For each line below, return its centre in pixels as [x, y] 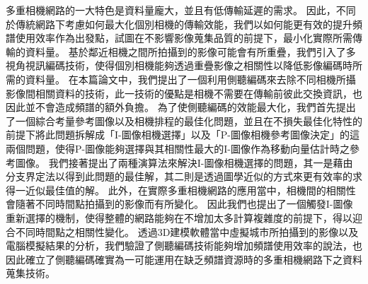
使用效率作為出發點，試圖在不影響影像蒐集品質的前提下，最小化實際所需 [184, 38]
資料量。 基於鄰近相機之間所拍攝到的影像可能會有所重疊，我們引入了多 [190, 51]
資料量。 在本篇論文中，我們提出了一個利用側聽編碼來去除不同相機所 [185, 79]
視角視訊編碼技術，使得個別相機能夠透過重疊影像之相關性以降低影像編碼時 [179, 65]
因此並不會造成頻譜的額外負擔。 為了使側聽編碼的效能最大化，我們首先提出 [181, 107]
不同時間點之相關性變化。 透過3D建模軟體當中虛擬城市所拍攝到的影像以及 [187, 231]
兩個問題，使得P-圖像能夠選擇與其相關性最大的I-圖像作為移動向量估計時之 [178, 148]
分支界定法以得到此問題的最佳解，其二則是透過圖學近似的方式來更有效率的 [179, 176]
